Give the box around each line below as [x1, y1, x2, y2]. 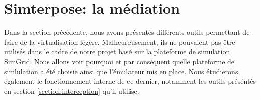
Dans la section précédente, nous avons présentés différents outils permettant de [4, 27, 250, 37]
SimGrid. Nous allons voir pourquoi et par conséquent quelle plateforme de [4, 56, 235, 66]
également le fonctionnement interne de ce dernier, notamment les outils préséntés [4, 76, 256, 86]
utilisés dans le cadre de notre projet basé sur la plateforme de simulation [4, 46, 230, 57]
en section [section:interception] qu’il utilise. [4, 85, 139, 96]
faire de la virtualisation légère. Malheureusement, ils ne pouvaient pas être [4, 36, 235, 47]
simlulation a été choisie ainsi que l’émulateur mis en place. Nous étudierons [4, 66, 238, 76]
